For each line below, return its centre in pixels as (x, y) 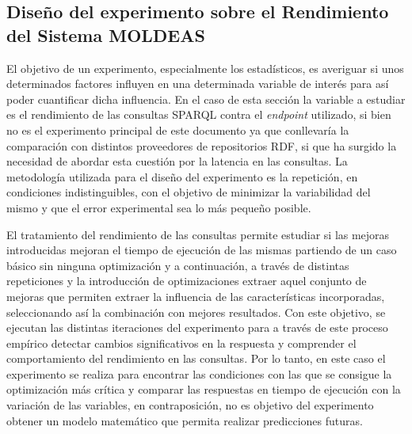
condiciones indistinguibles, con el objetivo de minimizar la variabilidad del (189, 192)
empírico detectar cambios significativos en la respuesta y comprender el (181, 343)
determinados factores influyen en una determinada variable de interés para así (198, 84)
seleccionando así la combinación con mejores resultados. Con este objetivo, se (196, 312)
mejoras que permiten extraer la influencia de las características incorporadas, (196, 296)
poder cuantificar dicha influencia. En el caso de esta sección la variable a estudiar (206, 99)
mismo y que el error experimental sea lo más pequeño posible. (159, 207)
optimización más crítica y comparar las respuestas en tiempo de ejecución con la (204, 389)
